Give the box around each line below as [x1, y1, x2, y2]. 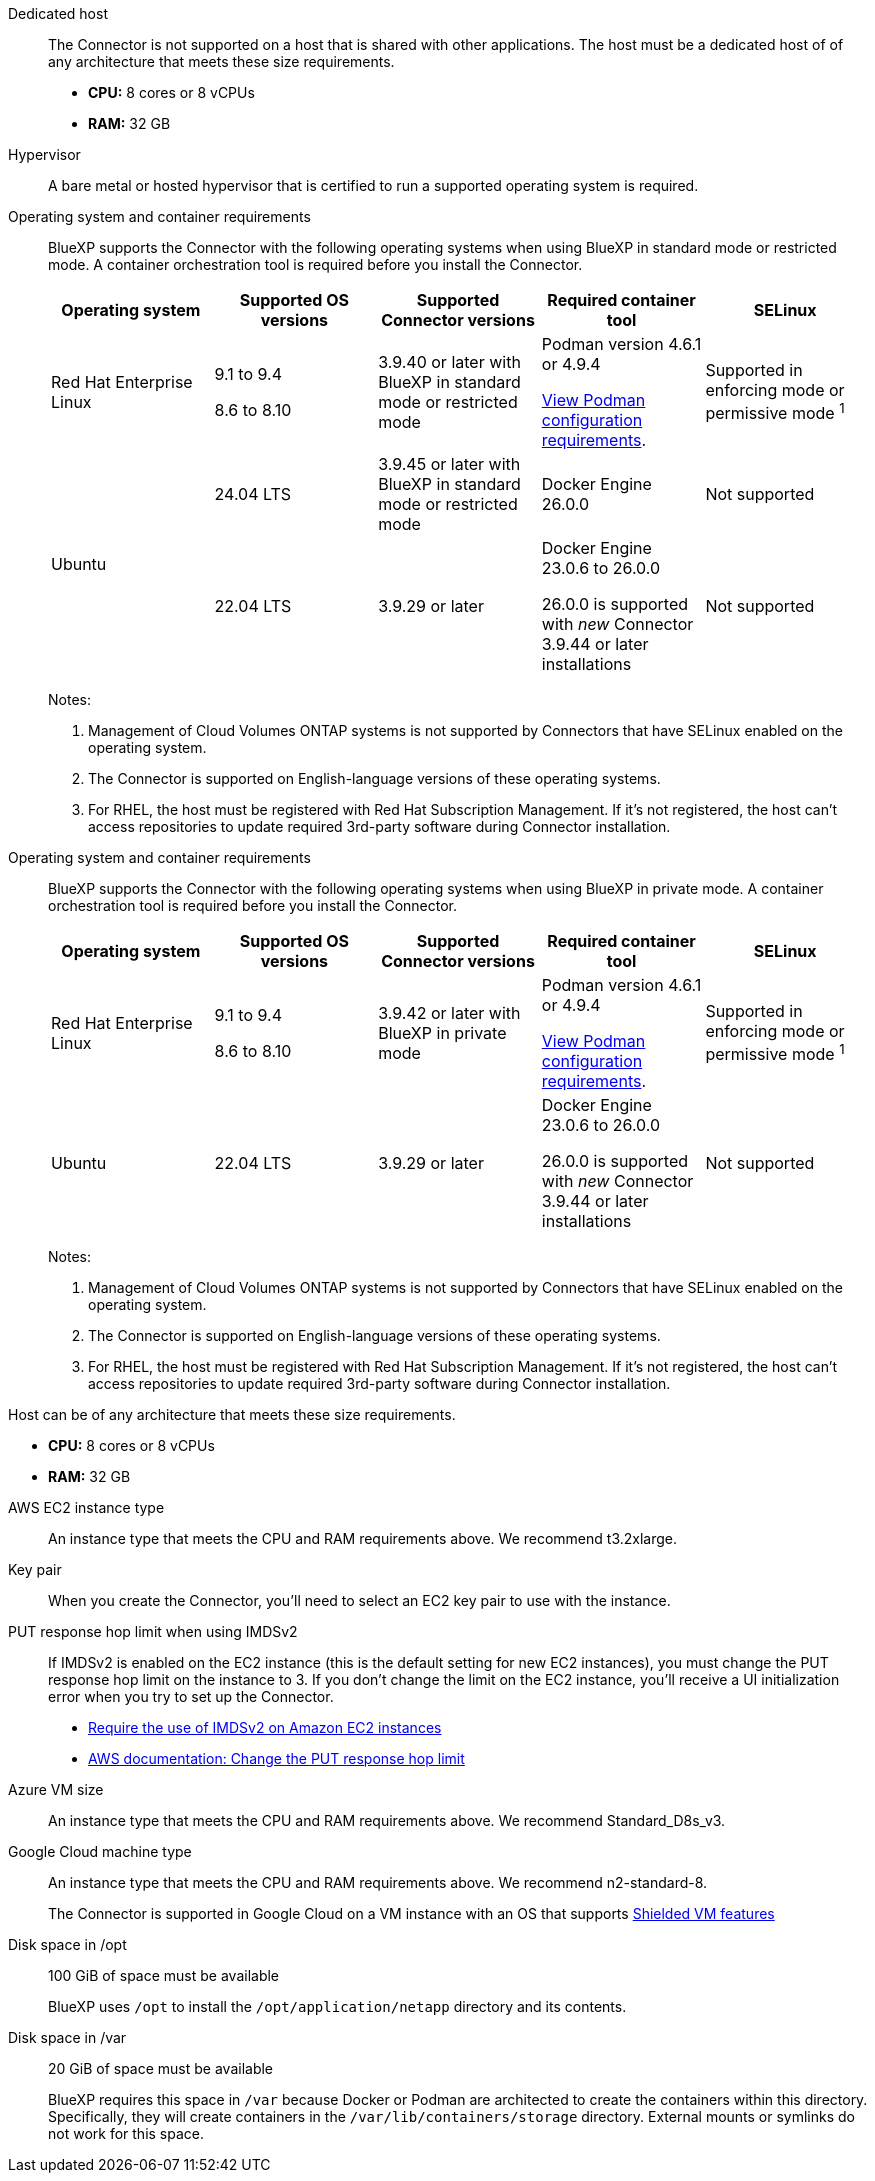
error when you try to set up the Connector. [48, 1688, 334, 1705]
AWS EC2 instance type [8, 1499, 165, 1516]
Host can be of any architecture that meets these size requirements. [8, 1406, 456, 1423]
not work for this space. [48, 2125, 204, 2142]
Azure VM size [8, 1781, 104, 1798]
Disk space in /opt [8, 1936, 127, 1953]
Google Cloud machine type [8, 1843, 192, 1860]
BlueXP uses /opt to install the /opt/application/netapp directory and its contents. [48, 1998, 627, 2015]
